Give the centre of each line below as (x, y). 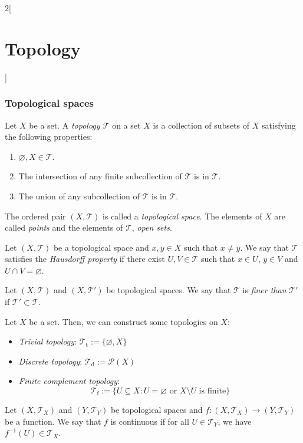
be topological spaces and (157, 410)
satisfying (279, 125)
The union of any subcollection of (79, 196)
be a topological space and (101, 247)
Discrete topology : (50, 361)
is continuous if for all (150, 421)
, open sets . (152, 227)
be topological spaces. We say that (169, 290)
